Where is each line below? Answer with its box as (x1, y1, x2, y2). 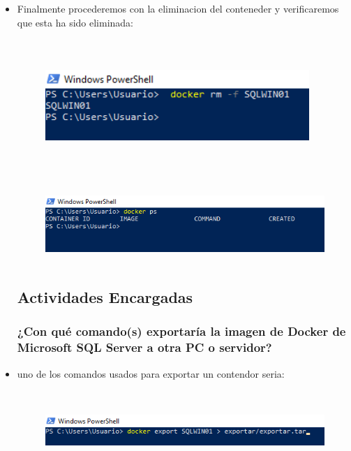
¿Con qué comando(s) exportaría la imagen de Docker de (17, 323, 346, 340)
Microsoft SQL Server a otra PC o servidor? (17, 339, 272, 356)
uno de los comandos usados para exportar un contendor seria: (17, 366, 285, 380)
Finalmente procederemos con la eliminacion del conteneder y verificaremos (17, 1, 339, 15)
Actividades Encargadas (17, 286, 193, 308)
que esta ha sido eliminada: (17, 15, 134, 29)
